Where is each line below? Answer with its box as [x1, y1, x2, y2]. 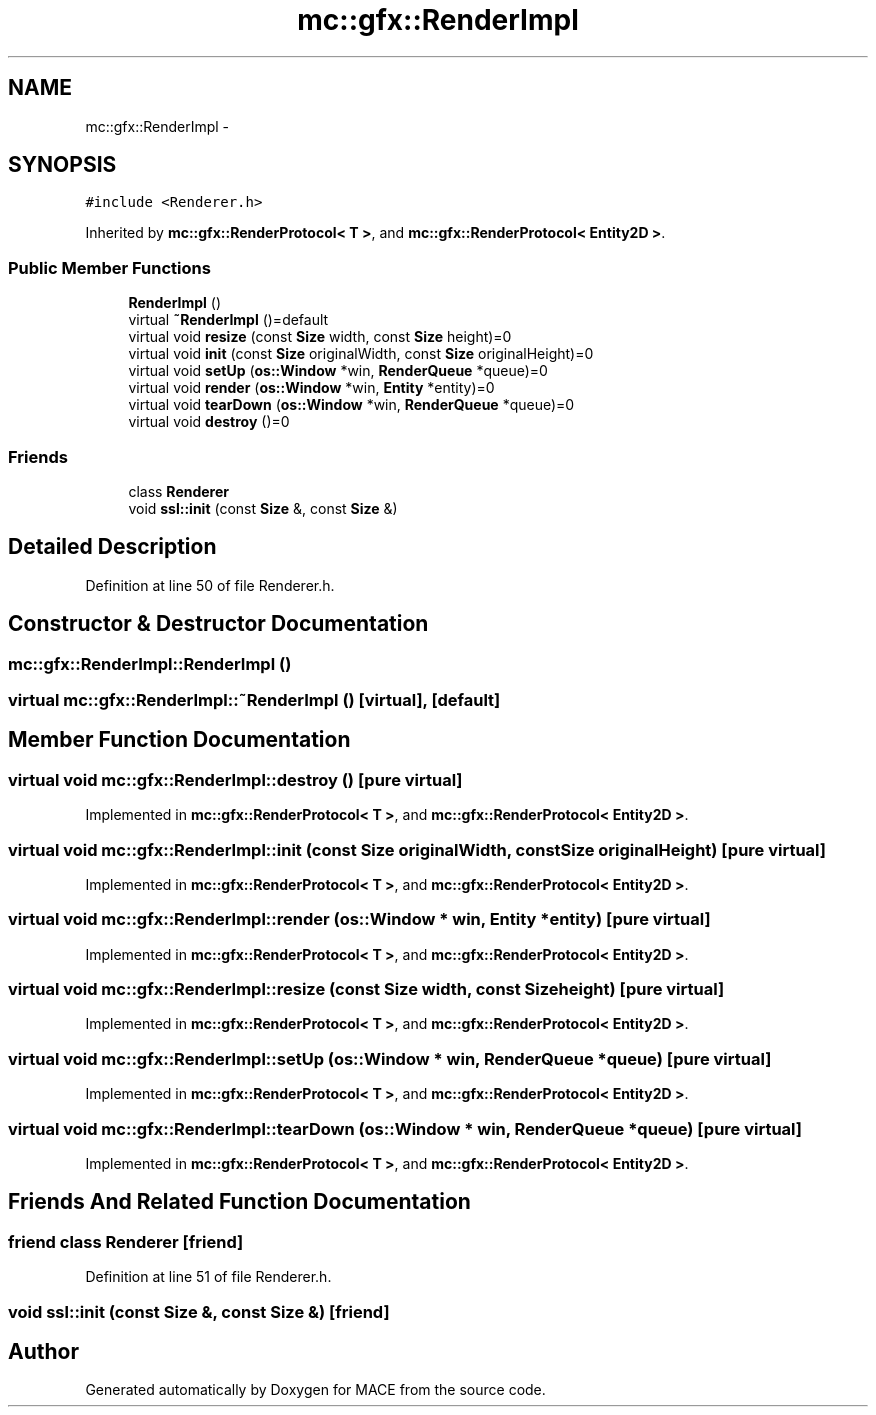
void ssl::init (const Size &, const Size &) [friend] [8, 1301, 390, 1322]
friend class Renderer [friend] [8, 1231, 244, 1252]
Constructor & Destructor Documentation [8, 611, 429, 637]
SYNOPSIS [8, 152, 117, 178]
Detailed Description [8, 534, 217, 560]
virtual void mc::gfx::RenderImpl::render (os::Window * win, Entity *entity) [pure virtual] [8, 909, 711, 930]
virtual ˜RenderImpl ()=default [128, 311, 329, 329]
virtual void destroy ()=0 [128, 413, 290, 431]
